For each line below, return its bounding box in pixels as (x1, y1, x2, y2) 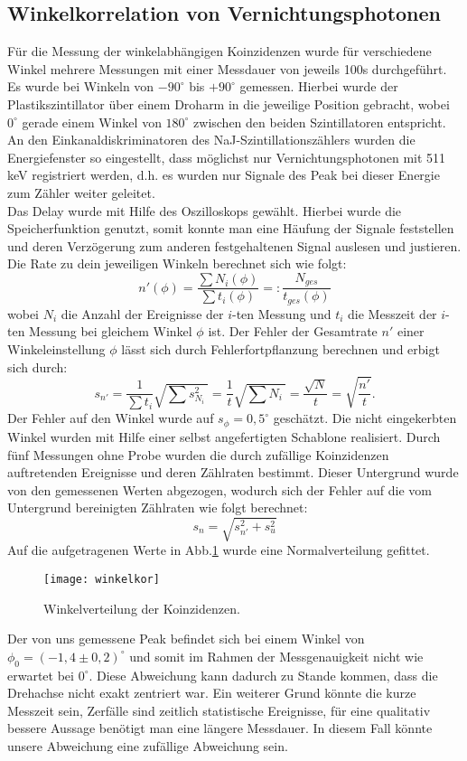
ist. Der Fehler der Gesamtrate (208, 322, 378, 341)
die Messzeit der (348, 304, 437, 323)
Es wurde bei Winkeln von (7, 77, 154, 96)
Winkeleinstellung (7, 340, 106, 359)
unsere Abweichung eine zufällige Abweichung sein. (7, 737, 288, 756)
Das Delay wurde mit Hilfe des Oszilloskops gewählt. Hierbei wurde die (7, 201, 402, 220)
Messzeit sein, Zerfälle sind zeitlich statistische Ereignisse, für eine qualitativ (7, 700, 431, 719)
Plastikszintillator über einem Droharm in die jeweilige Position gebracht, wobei (7, 94, 450, 113)
